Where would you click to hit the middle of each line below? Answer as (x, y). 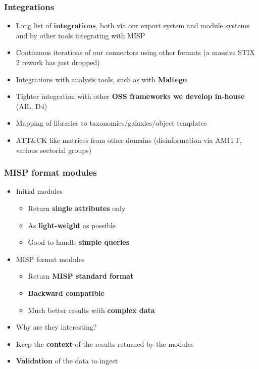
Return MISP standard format (81, 276)
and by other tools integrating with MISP (81, 35)
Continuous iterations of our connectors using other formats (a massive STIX (135, 52)
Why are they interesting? (56, 327)
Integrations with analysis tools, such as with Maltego (101, 79)
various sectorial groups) (54, 150)
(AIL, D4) (32, 106)
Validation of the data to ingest (67, 361)
